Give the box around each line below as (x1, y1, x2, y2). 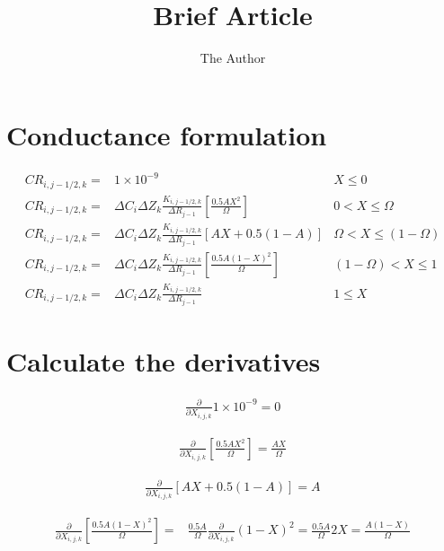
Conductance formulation (6, 116, 327, 153)
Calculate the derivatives (6, 343, 321, 380)
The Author (200, 48, 266, 67)
